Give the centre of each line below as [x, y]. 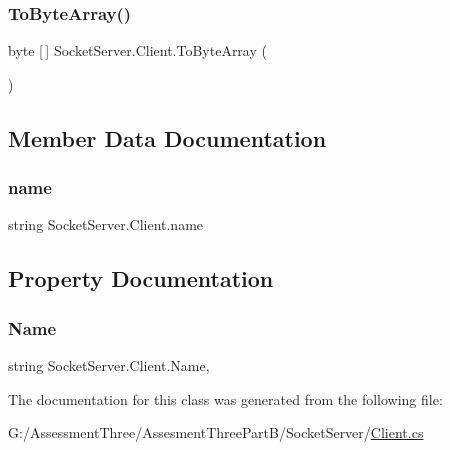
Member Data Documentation [167, 137]
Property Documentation [141, 278]
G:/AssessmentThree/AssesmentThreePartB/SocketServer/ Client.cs [216, 432]
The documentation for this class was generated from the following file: [225, 398]
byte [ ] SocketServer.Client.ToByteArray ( [137, 50]
